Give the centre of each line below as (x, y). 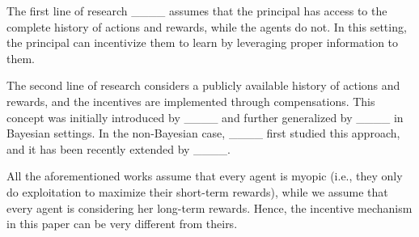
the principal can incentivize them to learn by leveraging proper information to (203, 42)
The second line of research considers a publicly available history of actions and (203, 85)
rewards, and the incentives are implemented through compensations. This (191, 101)
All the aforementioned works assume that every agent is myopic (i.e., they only (205, 176)
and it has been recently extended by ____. (119, 148)
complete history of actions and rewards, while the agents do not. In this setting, (207, 26)
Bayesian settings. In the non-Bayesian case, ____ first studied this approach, (203, 133)
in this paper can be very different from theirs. (122, 224)
